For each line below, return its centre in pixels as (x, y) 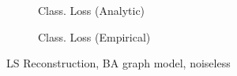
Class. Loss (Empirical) (94, 36)
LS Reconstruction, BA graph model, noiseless (118, 63)
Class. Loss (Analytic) (92, 10)
